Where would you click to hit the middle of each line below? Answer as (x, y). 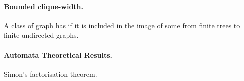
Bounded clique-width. (44, 6)
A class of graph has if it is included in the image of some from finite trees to (122, 25)
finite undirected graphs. (41, 35)
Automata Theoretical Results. (58, 55)
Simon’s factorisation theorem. (51, 74)
